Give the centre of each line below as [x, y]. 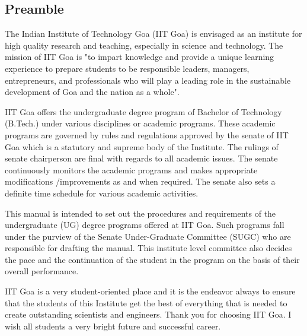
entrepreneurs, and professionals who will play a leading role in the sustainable [148, 80]
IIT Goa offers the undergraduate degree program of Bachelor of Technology [143, 111]
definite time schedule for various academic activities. [102, 193]
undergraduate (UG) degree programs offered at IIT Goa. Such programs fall [145, 225]
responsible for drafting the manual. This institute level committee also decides [148, 248]
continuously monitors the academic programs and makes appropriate [131, 169]
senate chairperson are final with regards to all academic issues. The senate [141, 158]
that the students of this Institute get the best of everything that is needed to [146, 302]
